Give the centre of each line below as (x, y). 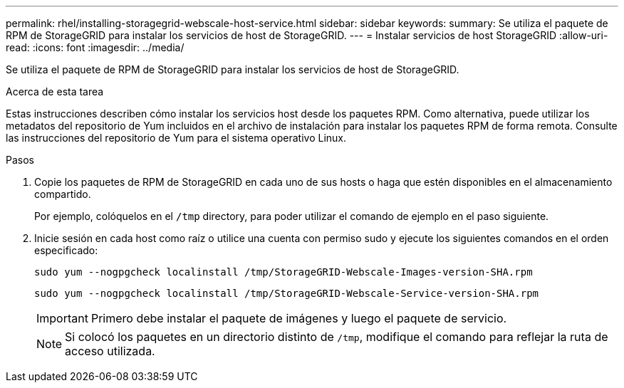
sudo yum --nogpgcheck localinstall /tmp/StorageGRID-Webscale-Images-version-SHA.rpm (284, 272)
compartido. (63, 194)
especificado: (66, 250)
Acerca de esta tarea (55, 91)
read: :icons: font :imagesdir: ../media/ (95, 47)
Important (62, 318)
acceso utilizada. (110, 351)
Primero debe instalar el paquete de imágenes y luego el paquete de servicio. (299, 318)
